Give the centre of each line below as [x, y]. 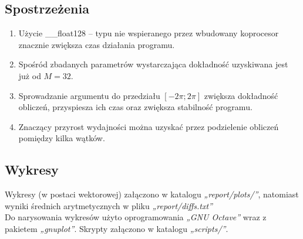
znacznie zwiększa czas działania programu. [97, 44]
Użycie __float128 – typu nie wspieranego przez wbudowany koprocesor [149, 33]
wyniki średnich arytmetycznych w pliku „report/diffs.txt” [109, 205]
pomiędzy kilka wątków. [62, 138]
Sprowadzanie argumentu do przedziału [89, 95]
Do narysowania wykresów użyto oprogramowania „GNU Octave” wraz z [136, 217]
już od [30, 75]
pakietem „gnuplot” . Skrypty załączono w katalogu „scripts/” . [117, 228]
